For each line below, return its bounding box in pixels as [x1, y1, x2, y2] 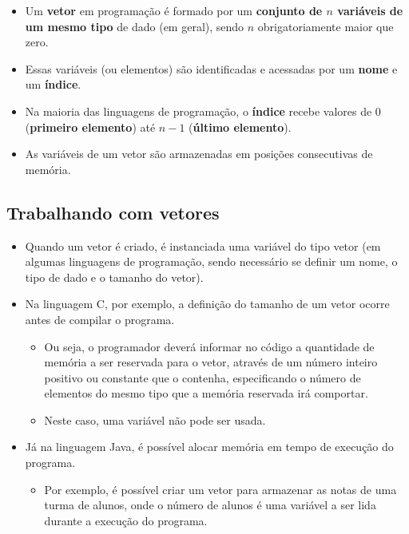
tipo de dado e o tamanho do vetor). [25, 268, 204, 285]
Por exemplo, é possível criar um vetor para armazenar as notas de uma [44, 481, 397, 497]
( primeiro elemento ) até [25, 118, 156, 135]
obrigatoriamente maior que [257, 18, 394, 34]
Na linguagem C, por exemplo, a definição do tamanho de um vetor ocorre [25, 295, 390, 312]
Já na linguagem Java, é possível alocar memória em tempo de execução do [25, 438, 394, 455]
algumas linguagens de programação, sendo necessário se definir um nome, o [25, 253, 398, 270]
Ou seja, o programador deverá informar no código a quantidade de [44, 338, 375, 354]
